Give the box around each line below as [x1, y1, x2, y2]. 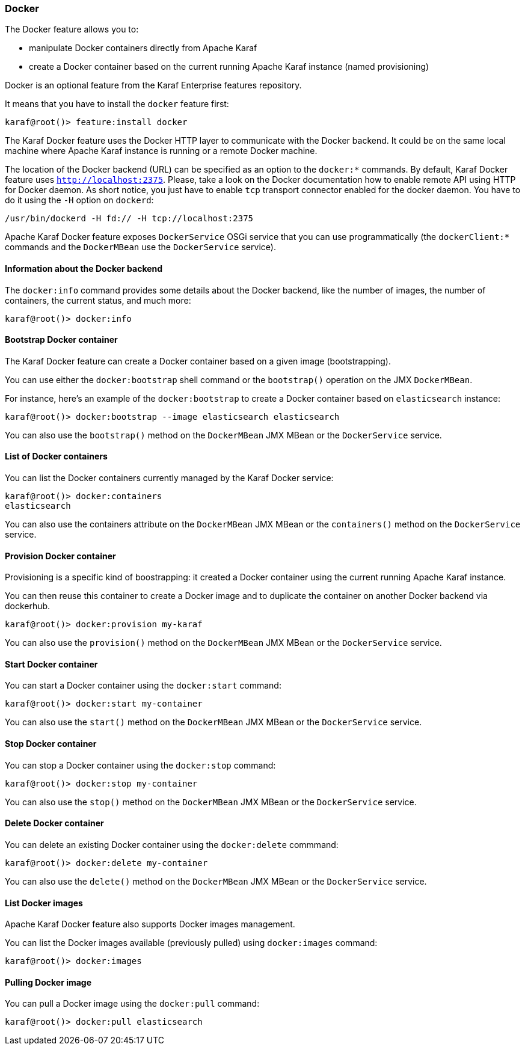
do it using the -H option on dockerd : [5, 195, 154, 206]
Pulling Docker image [5, 977, 92, 987]
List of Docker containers [5, 451, 108, 462]
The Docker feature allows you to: [5, 24, 139, 35]
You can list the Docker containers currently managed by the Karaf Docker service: [5, 473, 334, 484]
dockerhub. [5, 601, 51, 612]
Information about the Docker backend [5, 263, 163, 274]
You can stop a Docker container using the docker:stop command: [5, 760, 276, 770]
